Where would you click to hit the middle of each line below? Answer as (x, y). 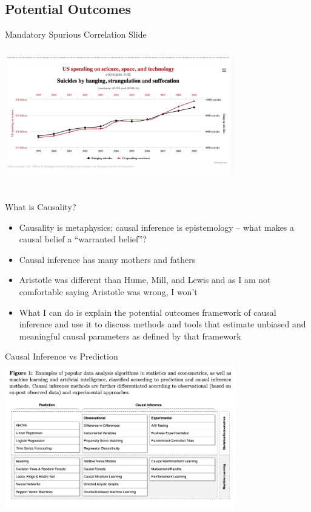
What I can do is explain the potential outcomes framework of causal (148, 312)
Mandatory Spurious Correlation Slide (76, 34)
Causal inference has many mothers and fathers (107, 259)
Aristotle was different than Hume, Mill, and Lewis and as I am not (145, 280)
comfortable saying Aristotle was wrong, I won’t (108, 292)
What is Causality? (41, 207)
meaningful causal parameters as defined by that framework (130, 336)
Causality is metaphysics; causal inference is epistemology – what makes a (157, 227)
